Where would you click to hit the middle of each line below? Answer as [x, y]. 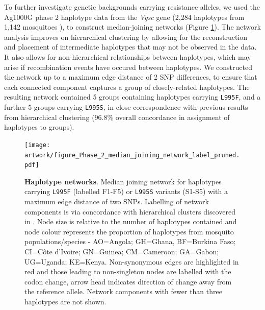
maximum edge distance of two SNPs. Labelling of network [117, 201]
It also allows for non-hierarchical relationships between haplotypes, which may [128, 56]
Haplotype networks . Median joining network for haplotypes [123, 181]
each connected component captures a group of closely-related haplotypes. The [127, 87]
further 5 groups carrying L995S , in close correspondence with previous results [126, 107]
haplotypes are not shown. [65, 301]
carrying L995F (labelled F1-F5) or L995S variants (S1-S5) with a [126, 191]
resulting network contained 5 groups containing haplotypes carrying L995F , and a [132, 97]
